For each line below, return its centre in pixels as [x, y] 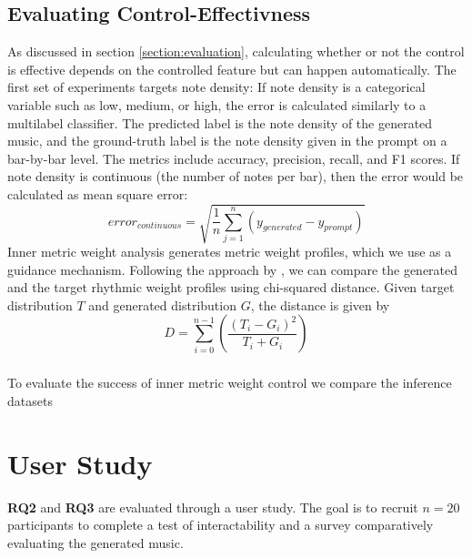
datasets [30, 400]
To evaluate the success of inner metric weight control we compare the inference [230, 383]
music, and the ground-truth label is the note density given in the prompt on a [227, 141]
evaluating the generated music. [95, 542]
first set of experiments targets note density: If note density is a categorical [216, 87]
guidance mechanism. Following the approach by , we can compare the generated [233, 269]
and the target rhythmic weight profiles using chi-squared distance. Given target [231, 287]
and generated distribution [162, 304]
